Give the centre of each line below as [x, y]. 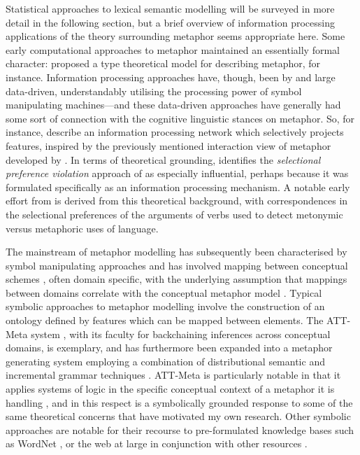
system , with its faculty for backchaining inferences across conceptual [181, 334]
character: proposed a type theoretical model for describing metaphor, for [163, 63]
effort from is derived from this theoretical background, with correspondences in [177, 201]
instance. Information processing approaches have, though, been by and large [171, 77]
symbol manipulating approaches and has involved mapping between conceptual [177, 265]
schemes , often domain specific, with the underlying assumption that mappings [177, 279]
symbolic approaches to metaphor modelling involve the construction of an [165, 306]
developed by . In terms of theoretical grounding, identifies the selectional [163, 159]
